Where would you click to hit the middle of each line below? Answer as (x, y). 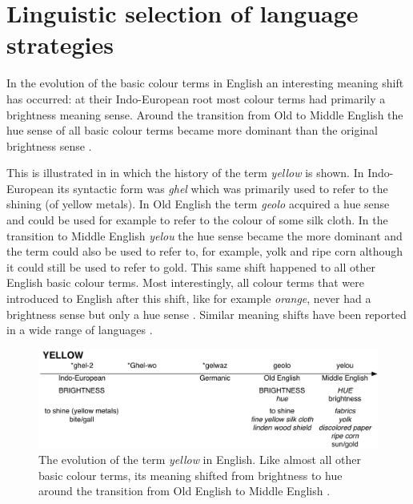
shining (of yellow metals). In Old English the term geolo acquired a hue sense (198, 204)
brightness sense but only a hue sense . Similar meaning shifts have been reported (206, 314)
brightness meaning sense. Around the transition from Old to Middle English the (205, 114)
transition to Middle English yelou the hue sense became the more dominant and (204, 235)
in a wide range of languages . (80, 330)
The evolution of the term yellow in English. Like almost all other (200, 460)
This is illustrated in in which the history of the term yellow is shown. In (185, 173)
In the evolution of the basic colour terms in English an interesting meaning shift (205, 83)
